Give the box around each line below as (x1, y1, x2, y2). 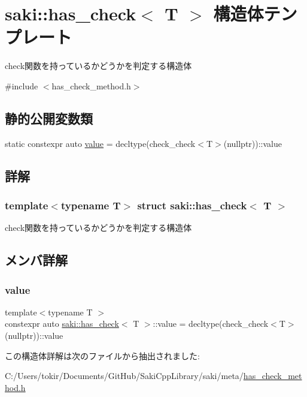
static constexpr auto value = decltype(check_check (5, 137, 196, 149)
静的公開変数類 (5, 109, 93, 127)
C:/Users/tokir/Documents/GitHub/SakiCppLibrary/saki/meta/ (5, 369, 244, 382)
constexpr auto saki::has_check (5, 317, 119, 330)
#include (5, 79, 38, 92)
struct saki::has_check (137, 198, 247, 212)
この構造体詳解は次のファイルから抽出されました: (5, 349, 200, 362)
